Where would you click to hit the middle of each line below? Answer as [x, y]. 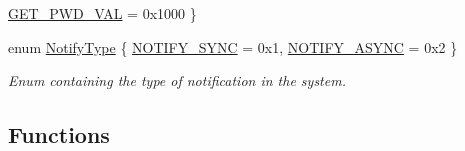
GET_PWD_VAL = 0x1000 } [102, 13]
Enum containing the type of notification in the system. [177, 80]
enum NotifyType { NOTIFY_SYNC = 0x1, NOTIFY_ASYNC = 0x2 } [233, 46]
